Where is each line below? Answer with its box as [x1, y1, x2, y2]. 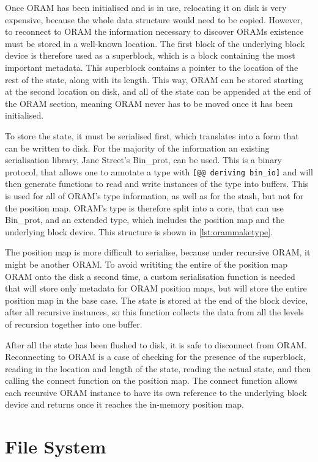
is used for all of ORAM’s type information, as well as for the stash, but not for [5, 189, 304, 202]
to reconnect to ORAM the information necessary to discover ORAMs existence [5, 25, 304, 38]
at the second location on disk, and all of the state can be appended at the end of [5, 85, 311, 98]
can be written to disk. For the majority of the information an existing [5, 141, 270, 154]
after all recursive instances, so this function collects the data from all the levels [5, 306, 304, 318]
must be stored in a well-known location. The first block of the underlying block [5, 37, 305, 50]
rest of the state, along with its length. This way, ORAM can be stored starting [5, 73, 303, 86]
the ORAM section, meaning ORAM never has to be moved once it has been [5, 97, 293, 109]
